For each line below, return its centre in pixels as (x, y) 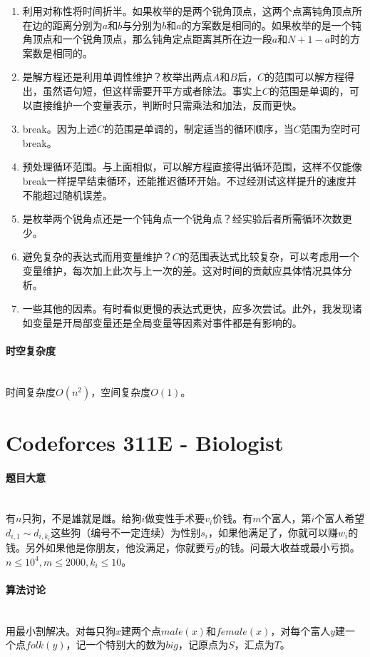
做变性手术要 (175, 518)
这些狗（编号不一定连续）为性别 (126, 533)
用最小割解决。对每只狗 (61, 630)
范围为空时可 (330, 129)
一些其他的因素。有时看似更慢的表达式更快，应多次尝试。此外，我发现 (187, 309)
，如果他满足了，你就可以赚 (273, 533)
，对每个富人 (300, 630)
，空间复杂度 (121, 391)
